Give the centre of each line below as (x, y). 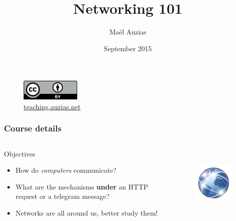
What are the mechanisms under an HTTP (82, 186)
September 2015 (128, 48)
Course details (33, 128)
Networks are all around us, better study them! (87, 212)
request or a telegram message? (62, 196)
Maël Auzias (128, 32)
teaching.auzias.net (52, 106)
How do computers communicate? (66, 170)
